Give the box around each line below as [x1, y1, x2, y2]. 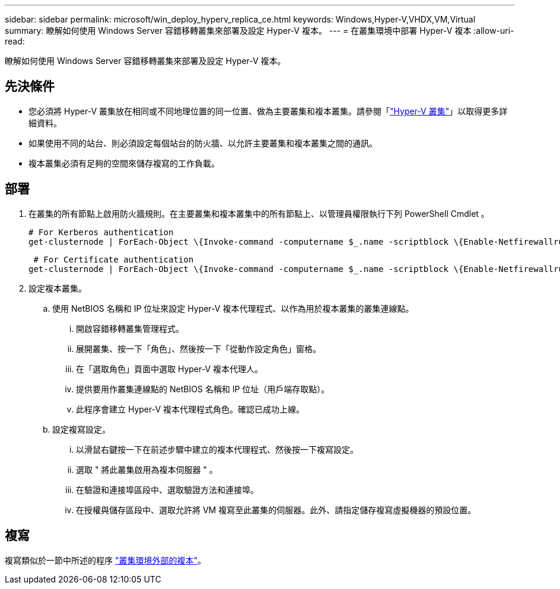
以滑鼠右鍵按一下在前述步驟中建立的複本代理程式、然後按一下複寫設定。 [76, 444, 358, 454]
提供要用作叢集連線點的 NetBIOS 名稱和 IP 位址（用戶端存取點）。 [76, 383, 330, 394]
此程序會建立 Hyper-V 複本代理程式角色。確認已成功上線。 [76, 404, 305, 414]
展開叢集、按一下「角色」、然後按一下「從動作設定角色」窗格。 [76, 343, 321, 354]
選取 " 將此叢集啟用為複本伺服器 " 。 [76, 464, 218, 475]
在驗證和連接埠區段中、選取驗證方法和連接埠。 [76, 484, 259, 495]
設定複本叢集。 [28, 283, 87, 293]
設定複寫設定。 [52, 424, 110, 434]
